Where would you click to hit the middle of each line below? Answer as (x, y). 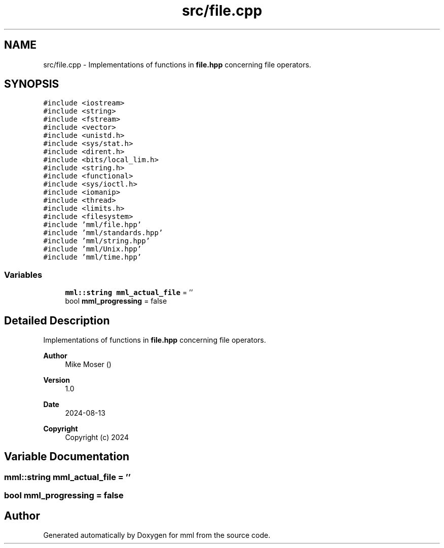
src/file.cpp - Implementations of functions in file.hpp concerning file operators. (177, 64)
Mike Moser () (88, 364)
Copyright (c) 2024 (97, 437)
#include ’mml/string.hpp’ (97, 241)
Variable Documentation (67, 457)
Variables (23, 275)
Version (57, 380)
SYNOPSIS (32, 84)
